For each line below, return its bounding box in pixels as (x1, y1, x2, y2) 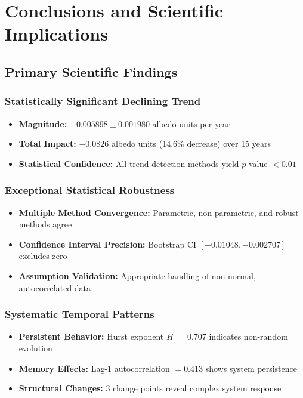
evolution (18, 341, 52, 354)
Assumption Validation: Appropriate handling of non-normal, (18, 269, 256, 282)
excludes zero (18, 249, 67, 262)
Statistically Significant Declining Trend (5, 94, 201, 109)
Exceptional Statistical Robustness (5, 183, 175, 198)
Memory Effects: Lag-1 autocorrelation (18, 362, 170, 374)
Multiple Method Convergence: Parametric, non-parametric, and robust (18, 206, 299, 218)
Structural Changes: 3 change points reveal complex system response (18, 382, 282, 394)
